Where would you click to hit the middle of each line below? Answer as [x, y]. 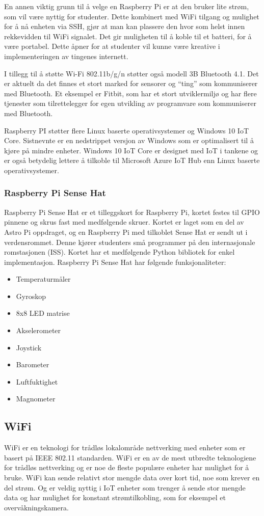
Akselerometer [38, 330]
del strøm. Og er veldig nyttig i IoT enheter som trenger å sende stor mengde [125, 487]
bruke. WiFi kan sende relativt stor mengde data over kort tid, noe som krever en [132, 478]
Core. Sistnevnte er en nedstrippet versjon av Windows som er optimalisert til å [129, 140]
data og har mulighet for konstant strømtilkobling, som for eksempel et [115, 497]
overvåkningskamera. [36, 507]
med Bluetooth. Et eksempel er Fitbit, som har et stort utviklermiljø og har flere [130, 93]
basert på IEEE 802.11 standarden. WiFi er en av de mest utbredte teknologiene [130, 457]
